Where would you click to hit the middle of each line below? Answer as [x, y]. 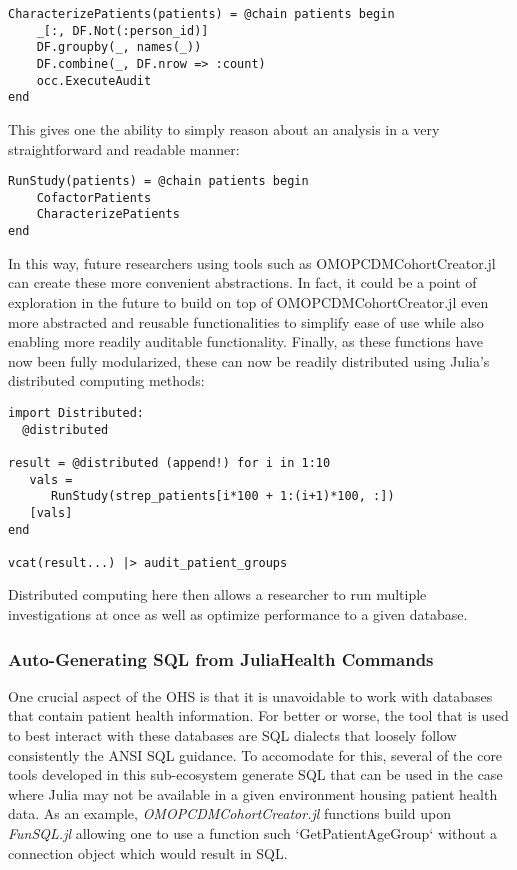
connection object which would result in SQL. [148, 852]
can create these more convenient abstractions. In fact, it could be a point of [242, 282]
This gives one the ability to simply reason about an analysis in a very [224, 128]
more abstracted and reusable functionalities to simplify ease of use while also [246, 321]
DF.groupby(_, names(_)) [119, 47]
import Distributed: [76, 412]
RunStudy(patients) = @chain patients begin [158, 181]
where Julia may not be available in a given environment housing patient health [253, 793]
